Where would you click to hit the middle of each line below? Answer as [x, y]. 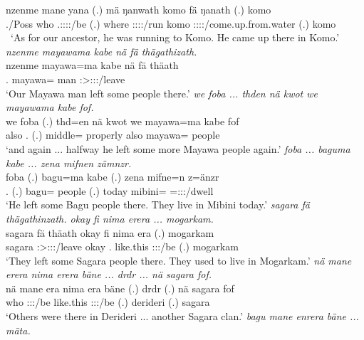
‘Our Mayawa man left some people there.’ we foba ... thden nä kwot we [162, 93]
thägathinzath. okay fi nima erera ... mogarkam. [110, 218]
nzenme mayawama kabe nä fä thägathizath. [102, 51]
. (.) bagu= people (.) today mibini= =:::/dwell [110, 190]
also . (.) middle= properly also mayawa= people [113, 135]
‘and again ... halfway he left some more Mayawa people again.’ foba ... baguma [178, 148]
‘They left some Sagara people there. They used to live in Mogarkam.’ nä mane [179, 260]
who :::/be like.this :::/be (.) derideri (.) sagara [108, 302]
